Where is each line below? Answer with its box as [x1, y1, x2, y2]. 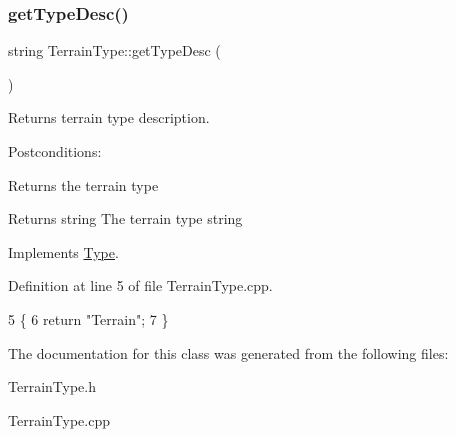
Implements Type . [8, 241, 119, 262]
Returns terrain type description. [8, 107, 210, 128]
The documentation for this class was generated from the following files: [8, 342, 449, 363]
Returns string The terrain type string [8, 208, 243, 229]
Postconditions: [8, 141, 102, 161]
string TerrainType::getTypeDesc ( [8, 40, 221, 61]
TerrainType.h [8, 376, 96, 397]
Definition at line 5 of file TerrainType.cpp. [8, 275, 273, 296]
